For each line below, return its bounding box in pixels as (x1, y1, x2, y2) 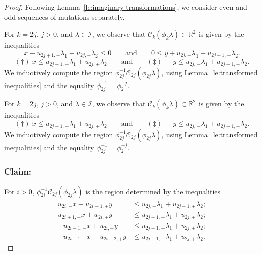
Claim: (4, 165, 32, 178)
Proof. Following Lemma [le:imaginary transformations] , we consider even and (4, 2, 247, 12)
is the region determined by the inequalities (85, 186, 221, 196)
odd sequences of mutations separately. (4, 11, 125, 22)
